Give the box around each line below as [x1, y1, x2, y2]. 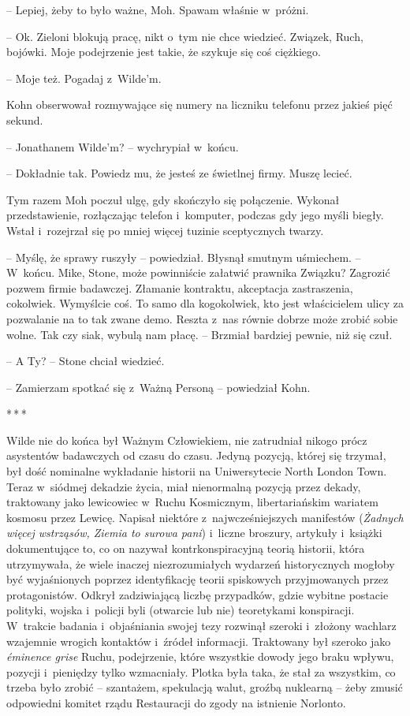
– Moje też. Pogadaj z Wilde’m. [6, 69, 162, 86]
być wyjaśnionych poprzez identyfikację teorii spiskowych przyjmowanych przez [6, 571, 389, 587]
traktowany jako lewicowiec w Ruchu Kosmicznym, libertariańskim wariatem [6, 494, 378, 510]
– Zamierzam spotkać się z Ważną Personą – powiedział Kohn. [6, 379, 311, 395]
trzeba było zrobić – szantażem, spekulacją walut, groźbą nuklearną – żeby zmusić [6, 679, 403, 695]
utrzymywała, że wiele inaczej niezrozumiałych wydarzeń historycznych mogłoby [6, 555, 395, 572]
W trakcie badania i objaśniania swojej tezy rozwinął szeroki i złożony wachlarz [6, 617, 397, 633]
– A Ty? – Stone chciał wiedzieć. [6, 352, 165, 369]
